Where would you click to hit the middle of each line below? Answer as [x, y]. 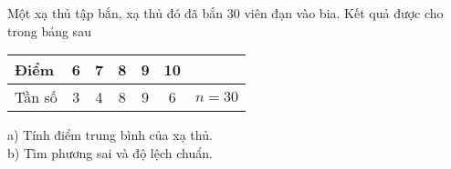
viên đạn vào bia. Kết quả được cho [344, 13]
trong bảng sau [49, 30]
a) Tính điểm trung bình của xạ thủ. [110, 135]
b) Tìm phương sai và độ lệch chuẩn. [110, 152]
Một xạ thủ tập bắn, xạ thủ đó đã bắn [115, 13]
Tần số [36, 97]
